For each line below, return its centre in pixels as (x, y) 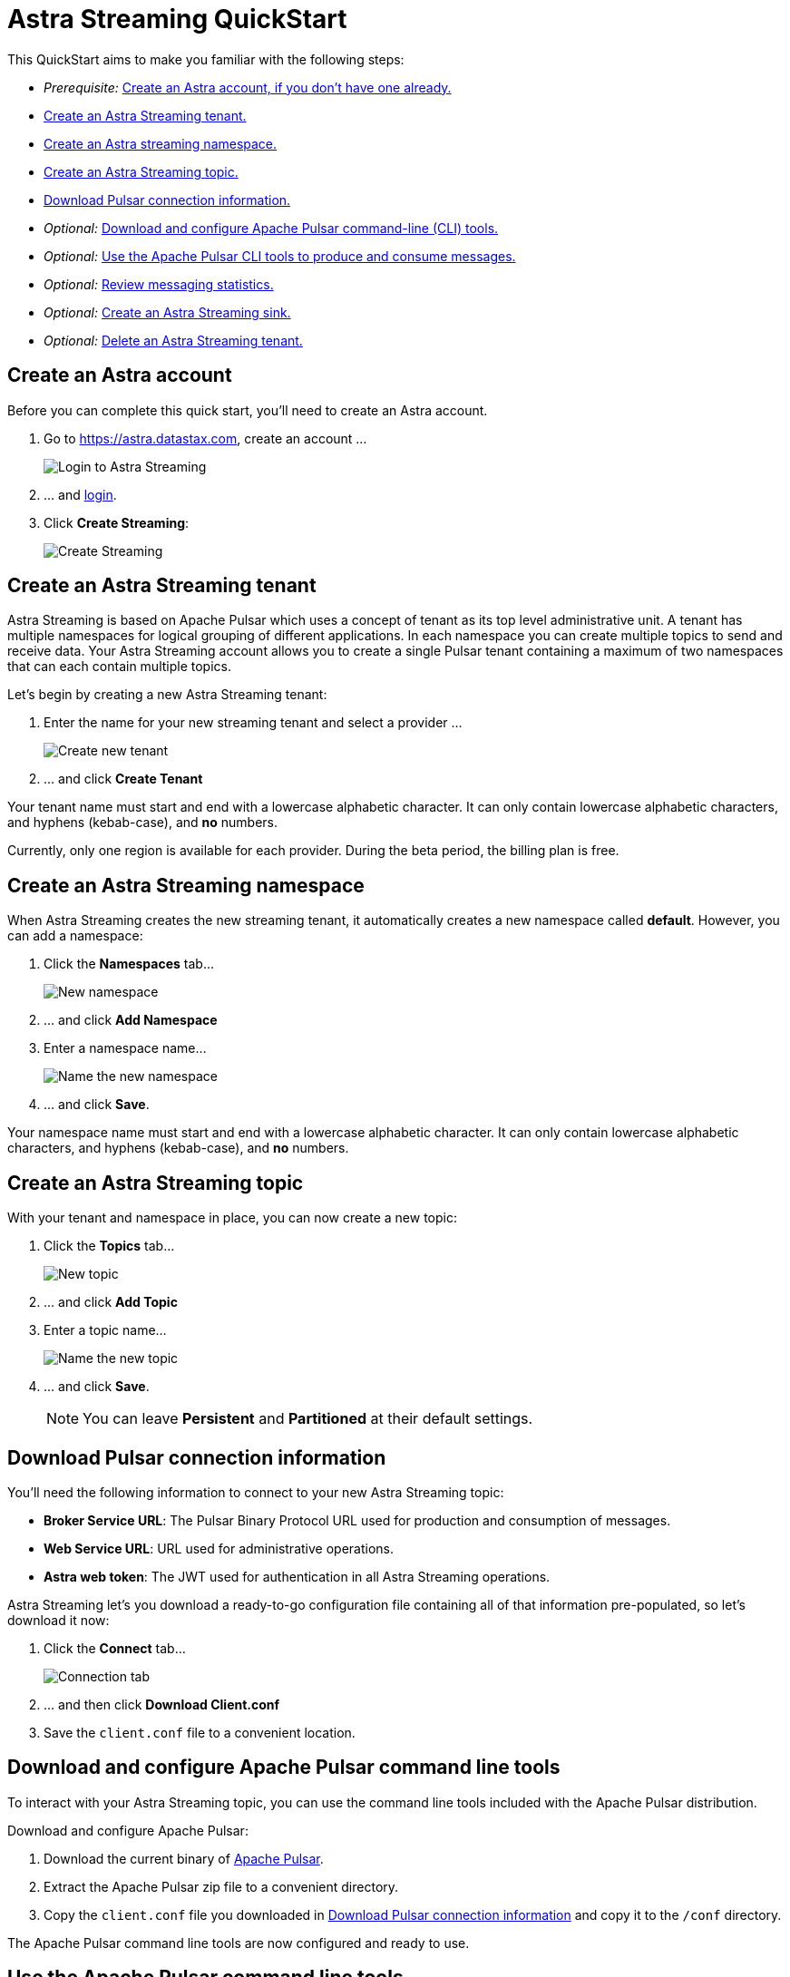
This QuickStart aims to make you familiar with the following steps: (206, 59)
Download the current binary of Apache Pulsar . (184, 1858)
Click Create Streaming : (117, 522)
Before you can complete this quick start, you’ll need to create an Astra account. (248, 410)
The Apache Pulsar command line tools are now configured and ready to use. (239, 1943)
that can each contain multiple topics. (119, 667)
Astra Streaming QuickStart (177, 19)
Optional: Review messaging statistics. (159, 284)
